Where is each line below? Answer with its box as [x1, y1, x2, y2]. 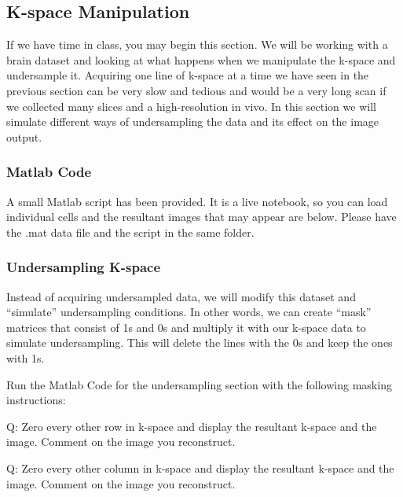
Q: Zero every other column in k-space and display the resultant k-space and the [6, 459, 394, 476]
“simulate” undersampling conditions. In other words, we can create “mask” [6, 304, 372, 320]
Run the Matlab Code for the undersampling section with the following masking [6, 376, 392, 392]
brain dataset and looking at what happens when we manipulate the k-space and [6, 51, 396, 68]
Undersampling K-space [6, 257, 161, 277]
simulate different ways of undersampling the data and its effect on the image [6, 113, 379, 130]
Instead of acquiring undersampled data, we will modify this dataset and [6, 288, 356, 304]
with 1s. [6, 349, 45, 366]
